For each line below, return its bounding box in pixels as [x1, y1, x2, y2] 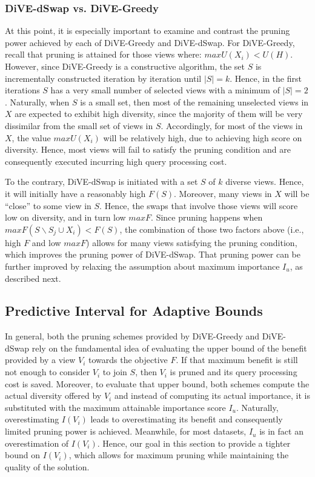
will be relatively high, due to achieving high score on [103, 131, 302, 144]
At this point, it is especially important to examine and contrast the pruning [5, 24, 290, 37]
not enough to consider [5, 365, 90, 378]
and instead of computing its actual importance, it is [114, 389, 310, 402]
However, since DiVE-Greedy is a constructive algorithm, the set [5, 60, 245, 72]
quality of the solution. [5, 460, 90, 473]
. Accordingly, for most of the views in [161, 119, 303, 132]
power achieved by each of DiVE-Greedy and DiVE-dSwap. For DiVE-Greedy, [5, 36, 295, 48]
